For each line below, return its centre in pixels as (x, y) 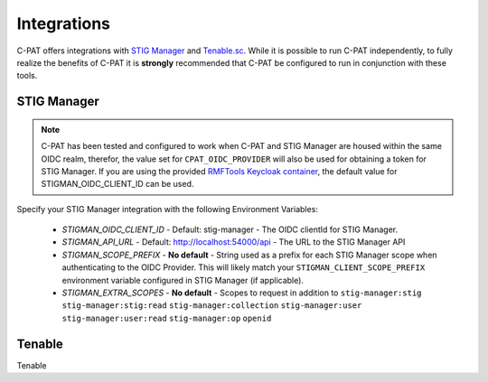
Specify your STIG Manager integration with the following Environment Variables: (167, 209)
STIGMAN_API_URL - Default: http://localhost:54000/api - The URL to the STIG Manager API (234, 242)
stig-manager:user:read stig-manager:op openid (167, 318)
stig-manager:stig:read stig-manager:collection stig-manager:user (212, 306)
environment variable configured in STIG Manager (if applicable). (183, 280)
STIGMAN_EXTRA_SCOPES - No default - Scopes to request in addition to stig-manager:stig (242, 293)
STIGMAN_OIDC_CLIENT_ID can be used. (117, 184)
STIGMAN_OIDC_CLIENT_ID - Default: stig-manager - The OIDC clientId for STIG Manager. (230, 229)
